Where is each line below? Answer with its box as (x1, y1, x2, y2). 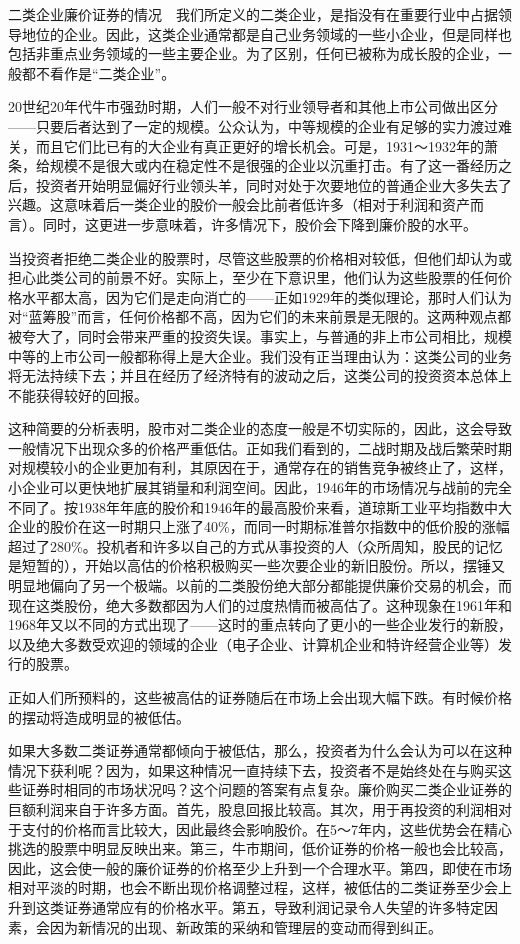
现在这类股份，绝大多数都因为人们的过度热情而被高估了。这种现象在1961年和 (8, 594, 512, 615)
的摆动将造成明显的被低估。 (8, 706, 190, 727)
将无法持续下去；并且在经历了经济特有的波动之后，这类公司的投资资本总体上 (8, 365, 512, 386)
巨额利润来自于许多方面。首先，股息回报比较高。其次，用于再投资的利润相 (8, 798, 498, 819)
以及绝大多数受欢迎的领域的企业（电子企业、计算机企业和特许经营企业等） (8, 633, 498, 654)
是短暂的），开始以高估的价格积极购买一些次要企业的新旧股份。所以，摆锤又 (8, 555, 505, 576)
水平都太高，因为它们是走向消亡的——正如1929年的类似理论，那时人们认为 (21, 286, 512, 307)
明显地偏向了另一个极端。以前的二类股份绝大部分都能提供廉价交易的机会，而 (8, 575, 512, 596)
